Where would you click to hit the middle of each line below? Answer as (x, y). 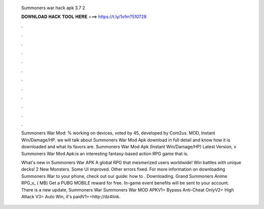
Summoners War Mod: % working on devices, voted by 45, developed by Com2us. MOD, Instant (118, 133)
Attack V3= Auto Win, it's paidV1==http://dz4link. (71, 196)
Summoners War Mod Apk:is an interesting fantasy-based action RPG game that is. (105, 153)
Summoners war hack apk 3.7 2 (53, 8)
